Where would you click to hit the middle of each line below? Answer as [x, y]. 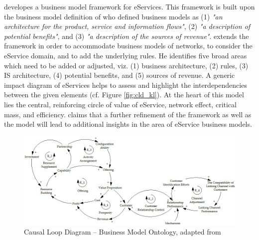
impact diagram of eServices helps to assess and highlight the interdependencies [126, 85]
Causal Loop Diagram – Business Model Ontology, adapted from [123, 232]
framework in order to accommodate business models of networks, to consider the [128, 46]
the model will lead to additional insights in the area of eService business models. [128, 124]
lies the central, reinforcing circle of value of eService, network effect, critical [120, 104]
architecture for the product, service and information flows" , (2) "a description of [127, 26]
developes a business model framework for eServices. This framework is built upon [129, 6]
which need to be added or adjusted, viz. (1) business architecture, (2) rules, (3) [126, 65]
